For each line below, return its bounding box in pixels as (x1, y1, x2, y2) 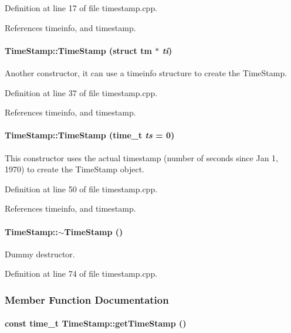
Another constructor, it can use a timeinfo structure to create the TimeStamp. (5, 66, 287, 79)
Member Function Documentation (5, 292, 169, 307)
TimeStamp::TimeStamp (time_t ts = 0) (5, 129, 175, 141)
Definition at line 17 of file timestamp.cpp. (5, 2, 158, 13)
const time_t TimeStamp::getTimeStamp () (5, 317, 187, 329)
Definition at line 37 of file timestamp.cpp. (5, 86, 158, 98)
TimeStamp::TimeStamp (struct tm (5, 44, 152, 56)
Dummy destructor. (5, 247, 75, 260)
